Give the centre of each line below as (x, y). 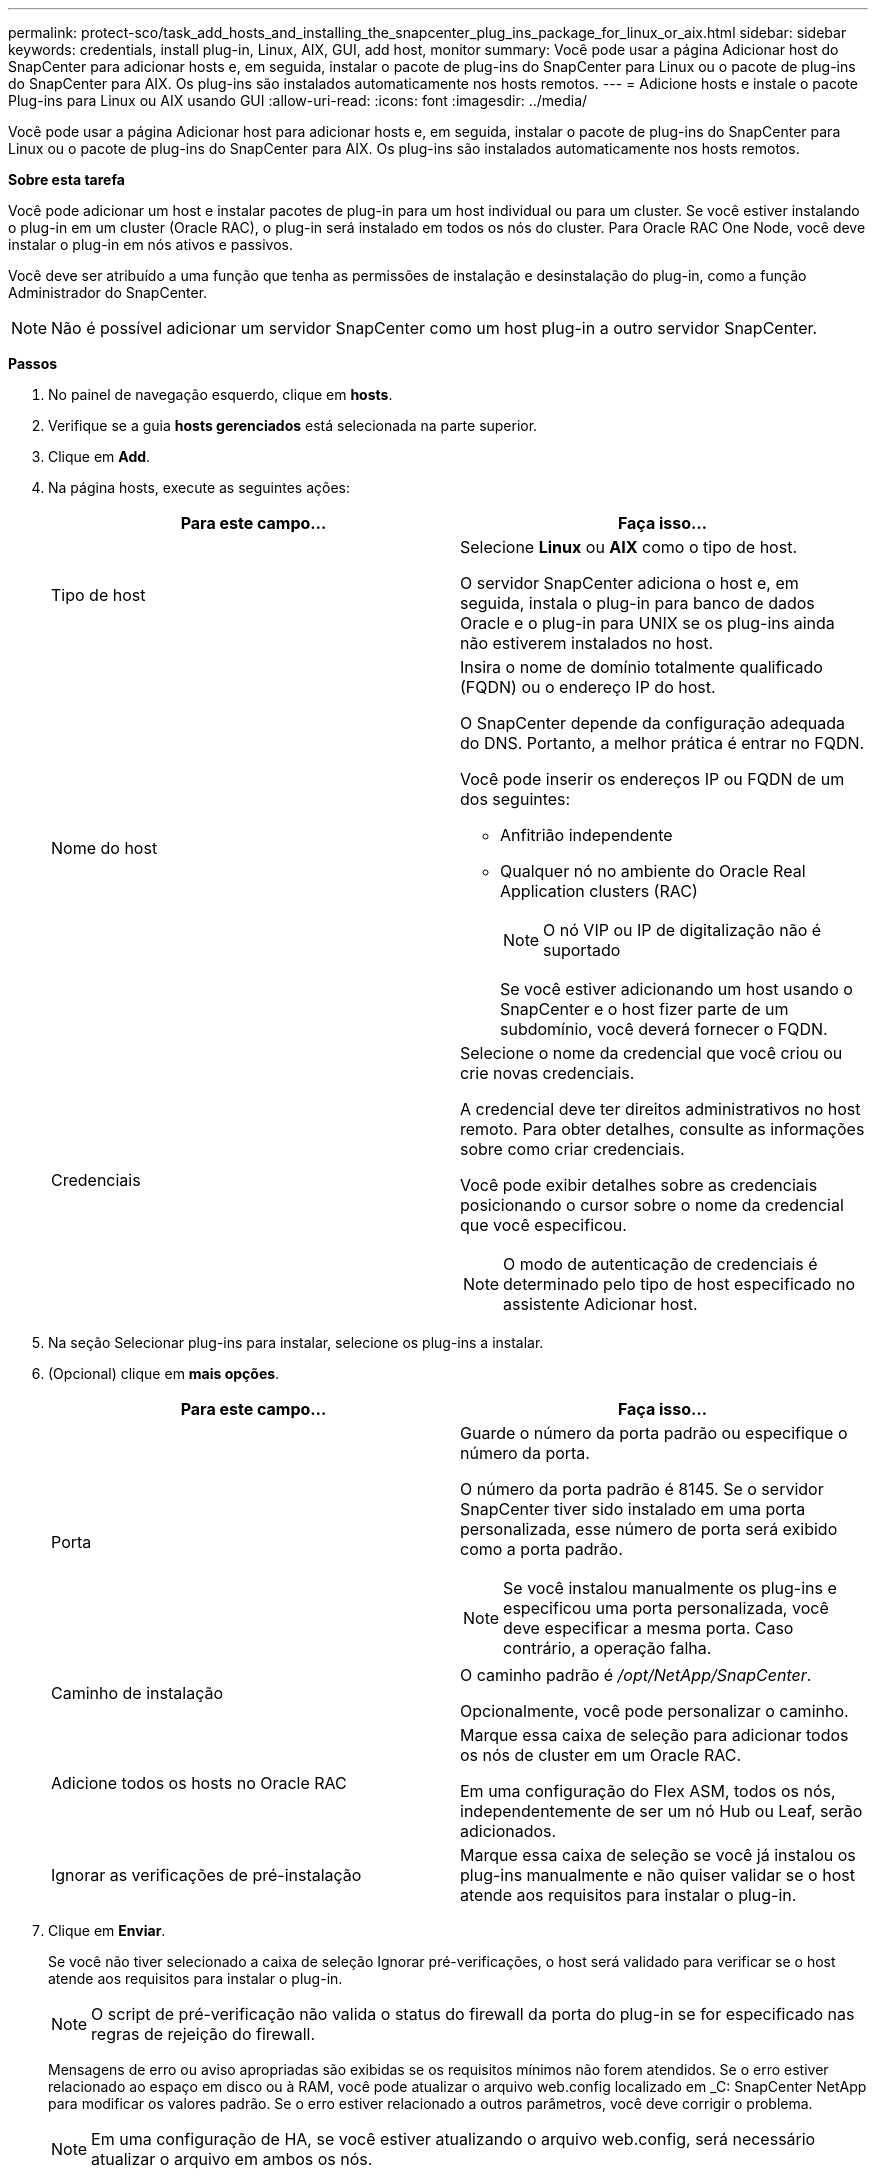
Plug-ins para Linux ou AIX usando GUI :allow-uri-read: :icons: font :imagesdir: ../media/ (298, 100)
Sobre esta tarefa (66, 179)
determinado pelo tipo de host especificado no (679, 1284)
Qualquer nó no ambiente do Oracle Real (653, 871)
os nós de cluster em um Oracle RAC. (600, 1755)
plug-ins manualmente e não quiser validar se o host (657, 1875)
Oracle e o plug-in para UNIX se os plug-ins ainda (647, 623)
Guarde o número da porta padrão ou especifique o (654, 1433)
